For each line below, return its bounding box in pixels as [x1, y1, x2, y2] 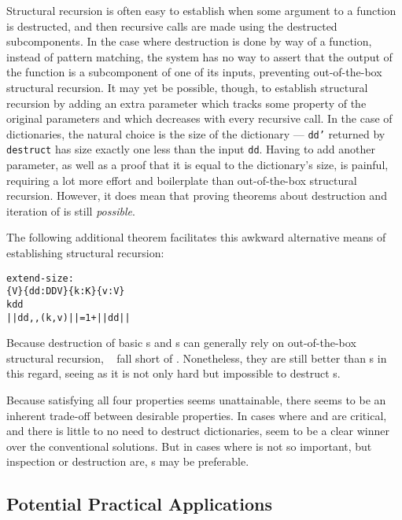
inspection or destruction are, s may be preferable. [6, 453, 249, 470]
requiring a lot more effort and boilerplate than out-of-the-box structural [6, 171, 357, 188]
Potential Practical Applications [6, 492, 272, 516]
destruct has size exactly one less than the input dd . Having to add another [6, 141, 376, 157]
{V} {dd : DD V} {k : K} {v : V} [6, 286, 125, 297]
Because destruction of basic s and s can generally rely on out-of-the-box [6, 334, 356, 351]
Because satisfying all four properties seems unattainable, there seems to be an [6, 392, 386, 408]
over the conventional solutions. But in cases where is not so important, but [6, 437, 372, 454]
